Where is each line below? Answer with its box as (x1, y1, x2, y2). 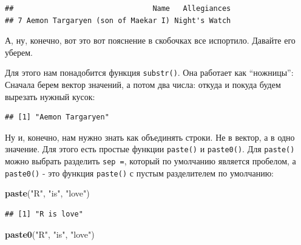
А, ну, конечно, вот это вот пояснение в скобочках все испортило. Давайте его (5, 34, 296, 47)
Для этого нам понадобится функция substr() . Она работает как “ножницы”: (5, 66, 294, 79)
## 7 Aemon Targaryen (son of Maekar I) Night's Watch (5, 16, 231, 25)
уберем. (5, 45, 33, 58)
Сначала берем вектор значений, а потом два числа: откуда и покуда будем (5, 78, 281, 91)
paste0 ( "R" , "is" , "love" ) (5, 227, 95, 240)
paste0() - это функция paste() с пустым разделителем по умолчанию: (5, 166, 274, 179)
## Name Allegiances (5, 4, 231, 13)
